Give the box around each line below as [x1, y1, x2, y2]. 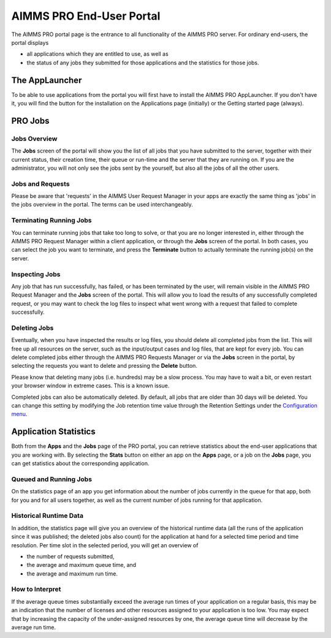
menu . [11, 411, 28, 418]
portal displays [11, 39, 49, 46]
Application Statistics [11, 427, 96, 437]
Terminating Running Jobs [11, 216, 92, 225]
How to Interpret [11, 585, 61, 594]
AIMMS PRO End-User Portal [11, 9, 161, 23]
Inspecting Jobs [11, 270, 61, 278]
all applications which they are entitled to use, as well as [26, 50, 169, 58]
